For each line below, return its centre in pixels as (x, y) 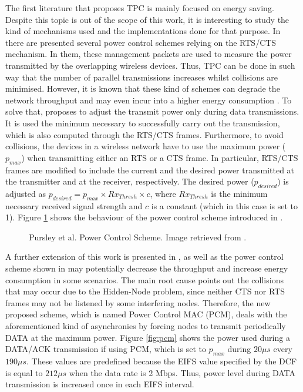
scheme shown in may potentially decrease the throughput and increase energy (147, 268)
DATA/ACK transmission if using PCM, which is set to (106, 349)
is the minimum (239, 193)
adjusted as (26, 193)
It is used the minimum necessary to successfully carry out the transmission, (143, 123)
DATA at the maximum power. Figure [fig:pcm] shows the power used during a (148, 337)
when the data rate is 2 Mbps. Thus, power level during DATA (182, 372)
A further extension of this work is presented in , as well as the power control (144, 257)
